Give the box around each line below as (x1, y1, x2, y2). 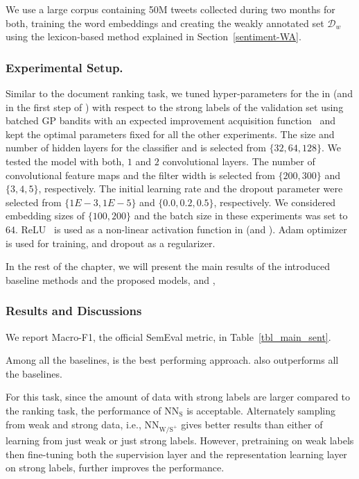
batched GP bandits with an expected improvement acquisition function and (6, 113, 336, 128)
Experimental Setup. (6, 58, 123, 76)
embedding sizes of (6, 208, 85, 223)
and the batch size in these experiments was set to (134, 208, 348, 223)
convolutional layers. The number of (162, 153, 315, 168)
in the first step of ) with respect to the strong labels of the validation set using (6, 99, 344, 114)
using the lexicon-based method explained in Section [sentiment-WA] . (6, 29, 301, 44)
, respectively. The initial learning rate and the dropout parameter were (38, 181, 343, 196)
